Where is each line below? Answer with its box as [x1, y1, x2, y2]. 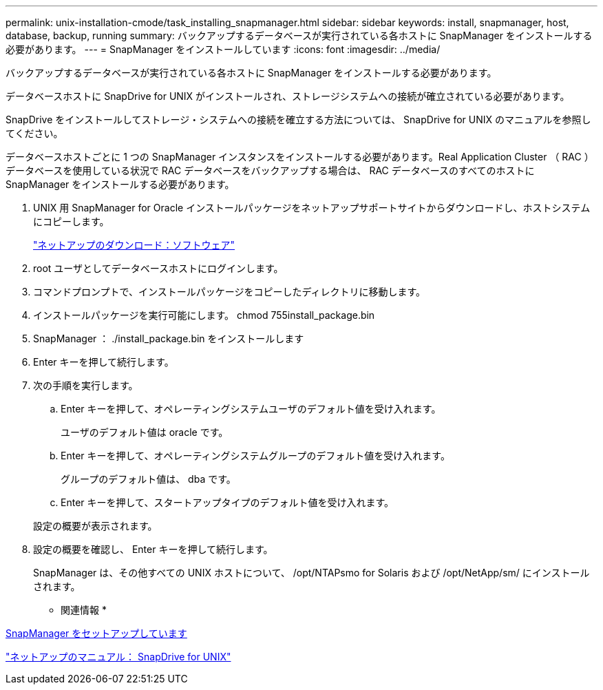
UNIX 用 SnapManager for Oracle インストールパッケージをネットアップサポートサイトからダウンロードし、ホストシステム [33, 202, 591, 213]
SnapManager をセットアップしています [6, 627, 187, 639]
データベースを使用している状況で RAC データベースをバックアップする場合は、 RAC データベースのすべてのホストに [6, 165, 535, 176]
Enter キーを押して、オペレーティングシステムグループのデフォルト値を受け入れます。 [61, 450, 450, 461]
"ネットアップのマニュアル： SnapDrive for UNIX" [6, 651, 231, 662]
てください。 [6, 127, 63, 139]
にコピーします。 [33, 216, 109, 227]
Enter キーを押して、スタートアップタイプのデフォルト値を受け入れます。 [61, 496, 394, 508]
